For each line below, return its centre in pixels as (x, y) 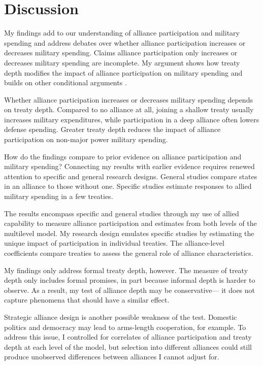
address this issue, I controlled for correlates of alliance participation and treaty (128, 337)
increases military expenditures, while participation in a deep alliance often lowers (132, 119)
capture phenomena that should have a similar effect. (87, 300)
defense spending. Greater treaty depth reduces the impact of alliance (112, 129)
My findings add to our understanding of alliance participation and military (122, 33)
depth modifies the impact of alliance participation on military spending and (123, 72)
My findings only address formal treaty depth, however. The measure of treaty (126, 270)
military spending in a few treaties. (59, 196)
